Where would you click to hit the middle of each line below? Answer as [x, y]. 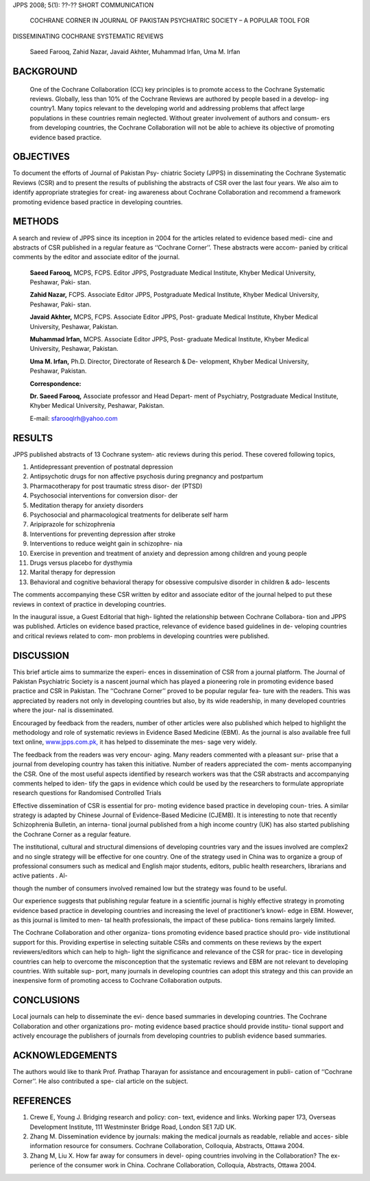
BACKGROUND [45, 71]
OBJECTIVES [41, 157]
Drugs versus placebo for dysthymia [81, 563]
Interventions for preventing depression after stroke [103, 534]
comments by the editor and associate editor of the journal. [96, 257]
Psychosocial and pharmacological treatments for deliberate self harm [129, 515]
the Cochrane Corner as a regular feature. [72, 834]
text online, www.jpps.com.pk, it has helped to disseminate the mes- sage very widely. [135, 742]
